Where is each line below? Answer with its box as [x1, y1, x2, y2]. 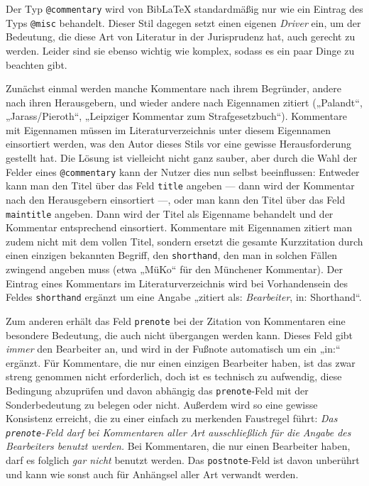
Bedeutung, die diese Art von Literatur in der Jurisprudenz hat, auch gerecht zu [6, 29, 356, 44]
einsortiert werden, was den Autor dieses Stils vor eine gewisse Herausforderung [6, 136, 352, 151]
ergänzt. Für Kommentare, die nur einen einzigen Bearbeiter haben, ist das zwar [6, 355, 356, 370]
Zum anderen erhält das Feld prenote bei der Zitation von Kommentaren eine [6, 313, 346, 328]
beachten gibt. [6, 57, 67, 72]
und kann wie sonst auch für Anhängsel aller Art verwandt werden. [6, 466, 299, 481]
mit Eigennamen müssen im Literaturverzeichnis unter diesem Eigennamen [6, 122, 331, 137]
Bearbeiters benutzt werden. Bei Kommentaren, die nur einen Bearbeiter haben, [6, 438, 351, 453]
